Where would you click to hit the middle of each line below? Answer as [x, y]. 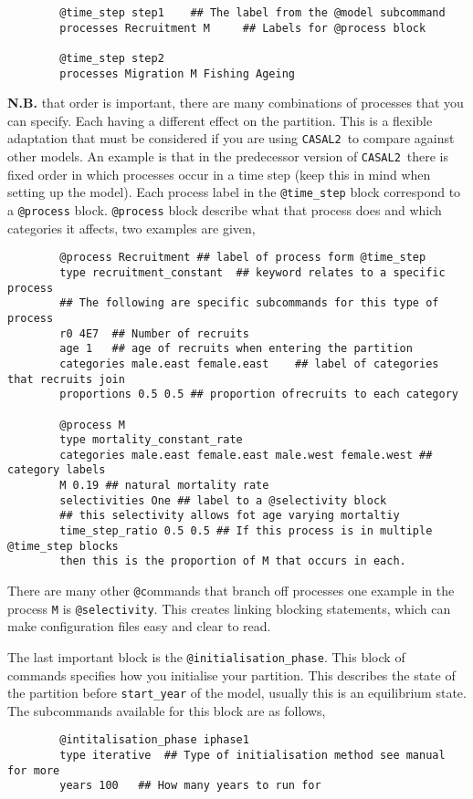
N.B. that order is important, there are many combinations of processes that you [236, 103]
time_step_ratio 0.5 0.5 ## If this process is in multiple [246, 531]
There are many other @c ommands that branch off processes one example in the [231, 591]
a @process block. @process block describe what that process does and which [225, 210]
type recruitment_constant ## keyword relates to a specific [252, 272]
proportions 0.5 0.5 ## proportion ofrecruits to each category [259, 394]
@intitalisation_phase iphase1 [154, 740]
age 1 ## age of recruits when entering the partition [236, 349]
